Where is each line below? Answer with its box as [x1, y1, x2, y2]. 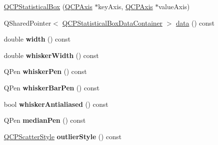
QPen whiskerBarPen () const [4, 82, 100, 92]
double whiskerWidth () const [4, 50, 99, 60]
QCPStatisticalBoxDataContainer [62, 17, 163, 28]
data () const [176, 17, 215, 28]
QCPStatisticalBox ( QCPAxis [4, 1, 93, 11]
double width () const [4, 34, 71, 44]
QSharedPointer [4, 17, 51, 28]
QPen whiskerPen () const [4, 66, 87, 76]
